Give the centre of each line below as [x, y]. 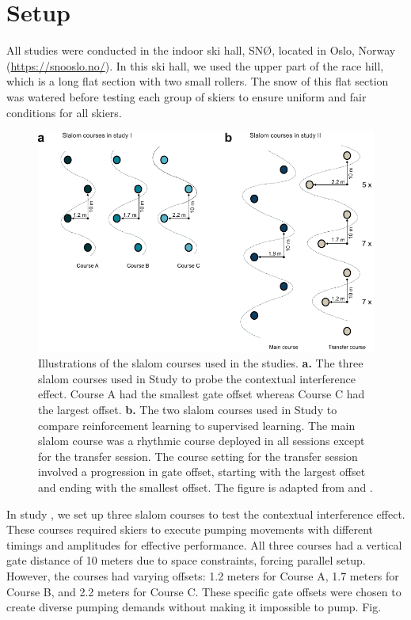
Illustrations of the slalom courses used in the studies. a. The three [201, 363]
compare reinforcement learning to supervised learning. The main [197, 425]
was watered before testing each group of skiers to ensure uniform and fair [186, 96]
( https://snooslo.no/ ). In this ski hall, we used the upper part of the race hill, [195, 65]
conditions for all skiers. [64, 112]
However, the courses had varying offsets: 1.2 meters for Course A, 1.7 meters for [203, 575]
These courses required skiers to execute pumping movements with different [190, 529]
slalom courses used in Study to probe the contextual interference [197, 378]
